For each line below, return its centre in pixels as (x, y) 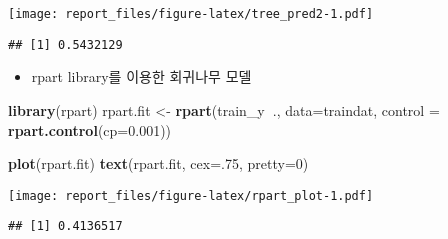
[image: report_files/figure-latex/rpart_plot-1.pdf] (191, 195)
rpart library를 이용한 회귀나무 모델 (141, 76)
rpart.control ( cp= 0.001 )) (90, 129)
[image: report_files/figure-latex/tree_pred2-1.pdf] (191, 14)
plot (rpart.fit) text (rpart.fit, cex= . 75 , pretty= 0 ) (158, 163)
